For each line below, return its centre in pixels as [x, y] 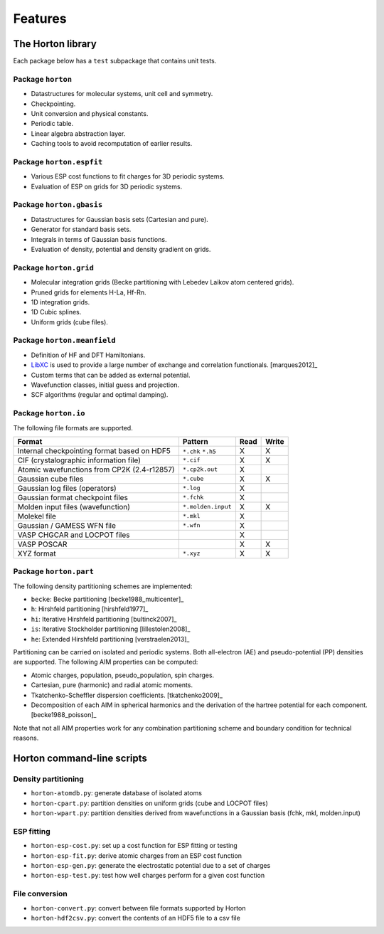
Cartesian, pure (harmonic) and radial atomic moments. [112, 685]
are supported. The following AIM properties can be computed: [106, 662]
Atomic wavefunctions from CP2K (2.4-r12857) [96, 469]
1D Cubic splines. [56, 312]
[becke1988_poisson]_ [64, 715]
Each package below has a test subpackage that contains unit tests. [115, 61]
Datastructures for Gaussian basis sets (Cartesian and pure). [120, 219]
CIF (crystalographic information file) [79, 460]
